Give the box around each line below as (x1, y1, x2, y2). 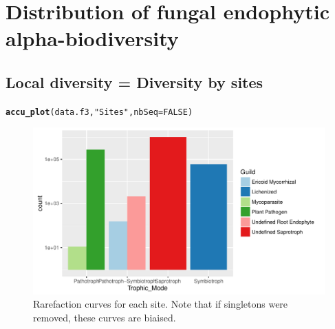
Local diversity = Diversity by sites (6, 71, 263, 92)
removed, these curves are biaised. (33, 310, 176, 324)
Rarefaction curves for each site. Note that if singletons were (33, 297, 288, 311)
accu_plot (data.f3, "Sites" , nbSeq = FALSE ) (6, 107, 193, 117)
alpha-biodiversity (6, 24, 179, 52)
